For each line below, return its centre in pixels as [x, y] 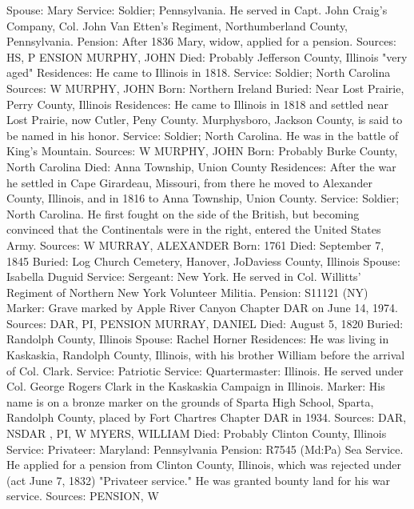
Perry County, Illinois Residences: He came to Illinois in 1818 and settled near [198, 104]
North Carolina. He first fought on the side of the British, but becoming [183, 213]
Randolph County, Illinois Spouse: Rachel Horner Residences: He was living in [198, 339]
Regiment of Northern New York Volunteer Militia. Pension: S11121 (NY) [187, 292]
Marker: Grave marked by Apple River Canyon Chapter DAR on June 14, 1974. [202, 308]
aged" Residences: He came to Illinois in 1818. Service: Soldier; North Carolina [199, 72]
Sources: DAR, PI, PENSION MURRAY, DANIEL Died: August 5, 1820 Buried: [205, 323]
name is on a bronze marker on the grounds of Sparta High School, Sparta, [190, 401]
